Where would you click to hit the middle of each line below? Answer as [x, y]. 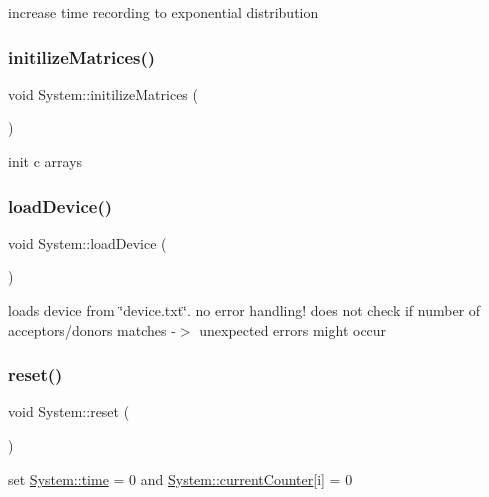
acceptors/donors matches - [92, 329]
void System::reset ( [69, 411]
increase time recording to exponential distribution [163, 12]
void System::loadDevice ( [87, 242]
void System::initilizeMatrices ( [103, 93]
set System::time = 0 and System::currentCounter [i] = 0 [180, 478]
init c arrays [45, 161]
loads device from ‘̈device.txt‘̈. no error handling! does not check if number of [244, 310]
